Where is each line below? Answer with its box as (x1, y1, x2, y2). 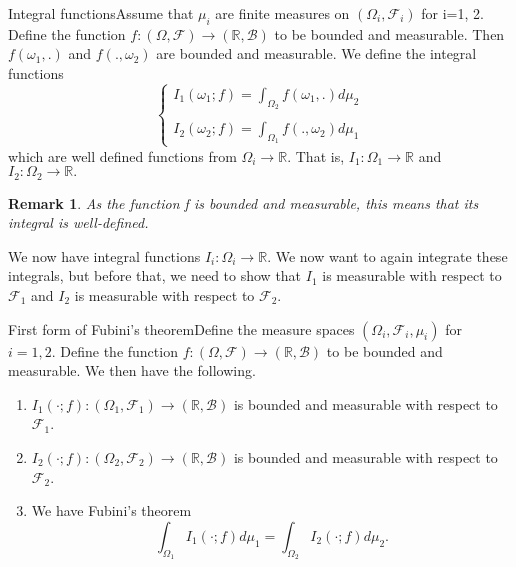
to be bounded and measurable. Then (274, 23, 505, 44)
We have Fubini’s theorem (31, 500, 192, 521)
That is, (295, 145, 345, 166)
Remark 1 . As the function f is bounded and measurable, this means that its (8, 192, 479, 213)
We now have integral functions (8, 245, 201, 266)
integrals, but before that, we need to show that (8, 265, 302, 286)
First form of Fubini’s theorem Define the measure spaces (8, 318, 355, 339)
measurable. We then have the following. (8, 360, 256, 381)
